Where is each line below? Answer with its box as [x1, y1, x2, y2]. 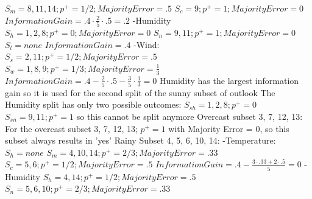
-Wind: [133, 38, 160, 51]
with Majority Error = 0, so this [168, 122, 289, 134]
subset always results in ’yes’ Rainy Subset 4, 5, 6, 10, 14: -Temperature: [5, 134, 276, 147]
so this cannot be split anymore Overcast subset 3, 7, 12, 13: [76, 110, 303, 123]
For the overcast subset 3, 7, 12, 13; [5, 122, 138, 134]
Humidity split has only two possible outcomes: [5, 98, 182, 111]
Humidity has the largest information [159, 74, 299, 86]
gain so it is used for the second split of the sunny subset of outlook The [5, 86, 275, 99]
